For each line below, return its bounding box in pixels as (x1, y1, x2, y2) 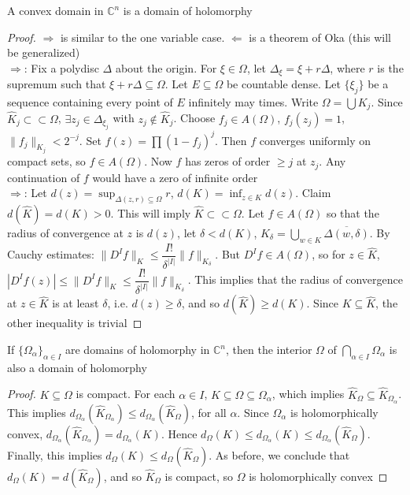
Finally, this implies (7, 446, 102, 463)
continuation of (7, 169, 80, 185)
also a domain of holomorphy (7, 359, 147, 375)
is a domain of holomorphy (123, 2, 253, 18)
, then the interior (226, 341, 312, 358)
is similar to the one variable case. (60, 28, 225, 45)
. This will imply (110, 204, 191, 221)
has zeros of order (185, 153, 271, 169)
